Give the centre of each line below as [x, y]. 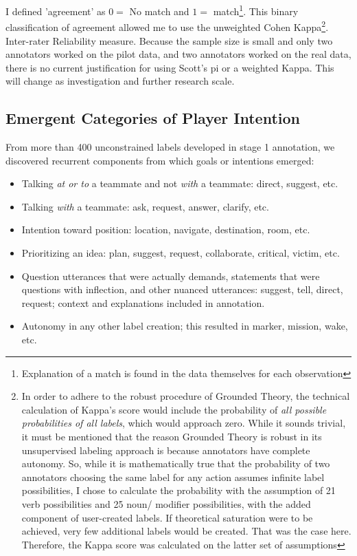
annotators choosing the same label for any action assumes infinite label [173, 477]
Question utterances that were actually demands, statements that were [171, 276]
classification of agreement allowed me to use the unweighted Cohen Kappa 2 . [167, 26]
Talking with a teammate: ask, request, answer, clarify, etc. [145, 206]
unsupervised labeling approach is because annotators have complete [166, 450]
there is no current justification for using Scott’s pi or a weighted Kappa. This [170, 67]
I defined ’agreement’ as [56, 11]
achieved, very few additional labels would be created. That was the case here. [186, 531]
